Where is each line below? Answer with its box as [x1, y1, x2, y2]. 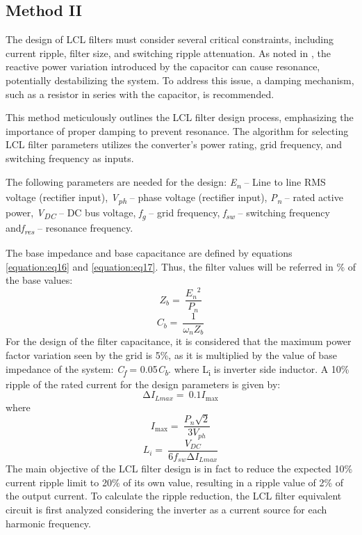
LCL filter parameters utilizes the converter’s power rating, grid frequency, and [6, 137, 342, 152]
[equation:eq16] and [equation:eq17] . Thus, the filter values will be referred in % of [6, 259, 356, 273]
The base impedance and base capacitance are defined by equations [6, 246, 293, 260]
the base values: [6, 273, 73, 287]
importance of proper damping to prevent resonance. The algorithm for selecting [6, 123, 349, 138]
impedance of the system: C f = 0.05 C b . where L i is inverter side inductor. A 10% [6, 361, 349, 378]
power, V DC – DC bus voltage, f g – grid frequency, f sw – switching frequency [6, 205, 330, 221]
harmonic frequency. [6, 516, 91, 530]
